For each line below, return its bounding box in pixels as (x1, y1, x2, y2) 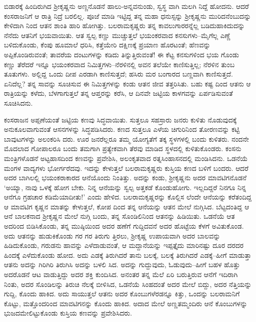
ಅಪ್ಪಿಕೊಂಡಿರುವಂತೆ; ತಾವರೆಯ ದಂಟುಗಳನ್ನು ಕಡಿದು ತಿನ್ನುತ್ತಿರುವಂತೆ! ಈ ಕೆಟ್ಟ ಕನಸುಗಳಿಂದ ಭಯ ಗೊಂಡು (4, 49, 239, 59)
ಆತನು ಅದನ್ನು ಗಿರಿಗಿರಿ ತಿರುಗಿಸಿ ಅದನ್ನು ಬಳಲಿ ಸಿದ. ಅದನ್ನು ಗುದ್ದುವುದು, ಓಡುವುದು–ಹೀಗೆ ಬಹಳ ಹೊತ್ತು (4, 259, 240, 270)
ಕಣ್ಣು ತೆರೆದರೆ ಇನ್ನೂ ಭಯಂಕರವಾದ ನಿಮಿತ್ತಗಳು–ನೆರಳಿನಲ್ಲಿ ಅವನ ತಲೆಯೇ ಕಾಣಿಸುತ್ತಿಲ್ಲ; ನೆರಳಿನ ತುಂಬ (4, 59, 235, 69)
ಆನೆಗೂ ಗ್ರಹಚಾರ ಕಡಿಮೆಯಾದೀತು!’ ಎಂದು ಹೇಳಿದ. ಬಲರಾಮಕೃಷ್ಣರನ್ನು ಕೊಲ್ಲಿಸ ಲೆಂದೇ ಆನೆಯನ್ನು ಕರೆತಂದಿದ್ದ (4, 192, 252, 202)
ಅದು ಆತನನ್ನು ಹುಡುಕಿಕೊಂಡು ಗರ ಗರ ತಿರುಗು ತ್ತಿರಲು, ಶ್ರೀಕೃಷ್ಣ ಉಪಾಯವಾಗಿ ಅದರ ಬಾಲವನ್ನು (4, 230, 221, 241)
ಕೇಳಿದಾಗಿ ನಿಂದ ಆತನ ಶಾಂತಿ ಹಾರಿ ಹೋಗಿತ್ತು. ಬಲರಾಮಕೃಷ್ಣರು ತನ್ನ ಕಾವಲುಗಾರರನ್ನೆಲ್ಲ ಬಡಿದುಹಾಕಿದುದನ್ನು (4, 20, 245, 31)
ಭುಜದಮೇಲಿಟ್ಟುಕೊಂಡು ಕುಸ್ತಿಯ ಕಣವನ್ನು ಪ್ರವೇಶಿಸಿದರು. (4, 308, 132, 318)
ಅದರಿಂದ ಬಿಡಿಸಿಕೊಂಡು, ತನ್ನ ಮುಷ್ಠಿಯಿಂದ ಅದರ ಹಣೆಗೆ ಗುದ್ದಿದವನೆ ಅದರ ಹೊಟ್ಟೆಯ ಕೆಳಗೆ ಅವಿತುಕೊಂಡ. (4, 221, 244, 231)
